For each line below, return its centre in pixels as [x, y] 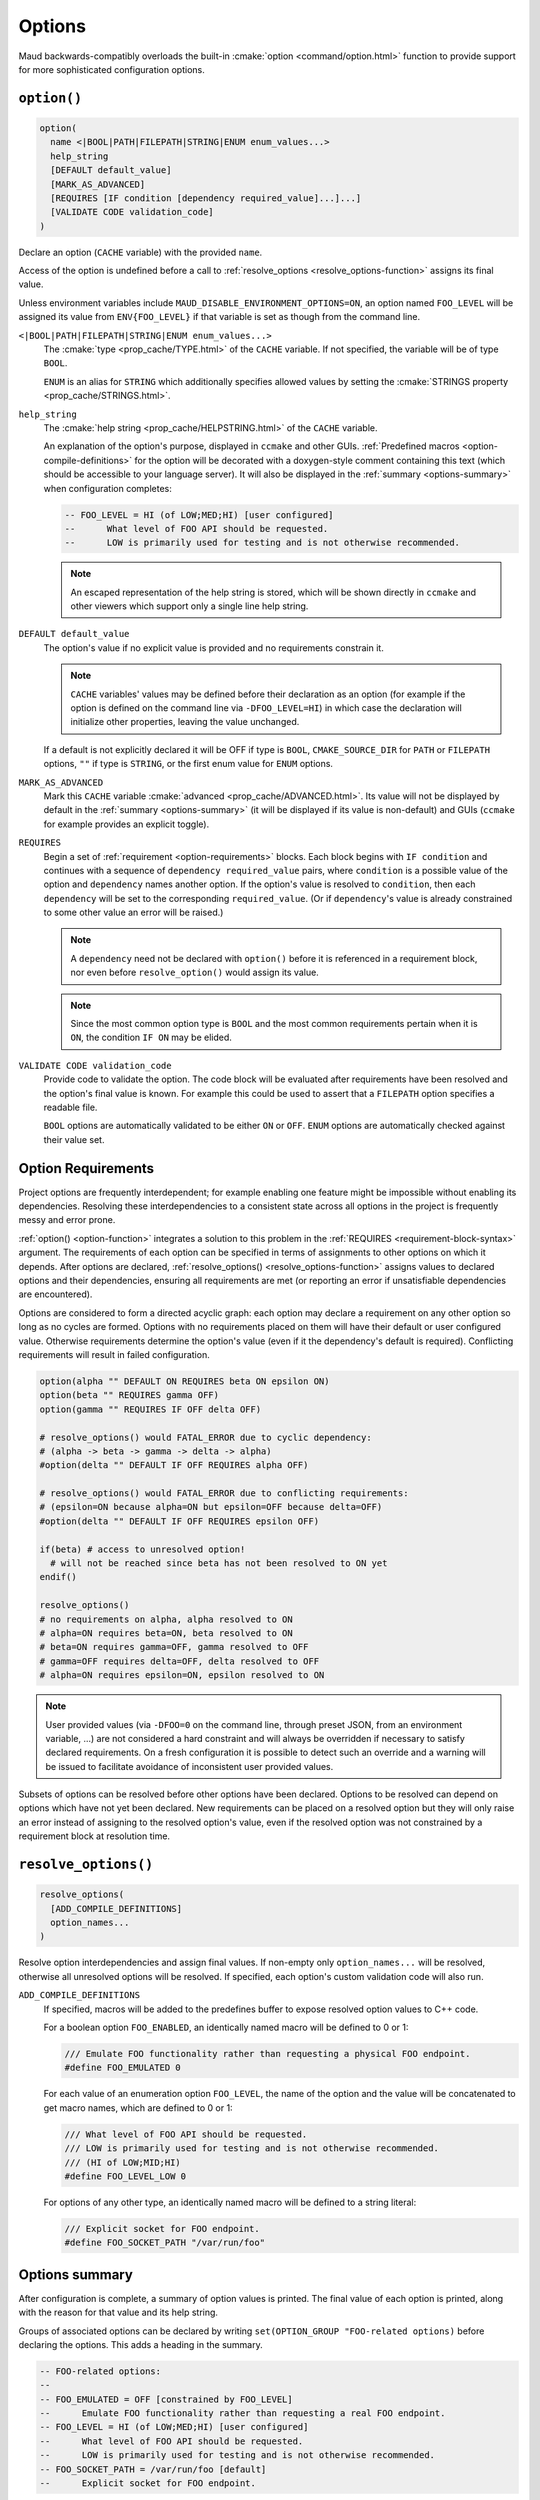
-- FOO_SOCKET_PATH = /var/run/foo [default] [153, 2469]
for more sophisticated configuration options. [111, 69]
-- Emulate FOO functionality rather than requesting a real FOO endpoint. [242, 2413]
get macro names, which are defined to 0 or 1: [138, 2107]
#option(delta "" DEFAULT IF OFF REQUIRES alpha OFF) [174, 1465]
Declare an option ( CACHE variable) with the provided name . [140, 252]
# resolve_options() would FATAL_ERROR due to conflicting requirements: [224, 1493]
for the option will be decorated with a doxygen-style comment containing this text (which [319, 460]
